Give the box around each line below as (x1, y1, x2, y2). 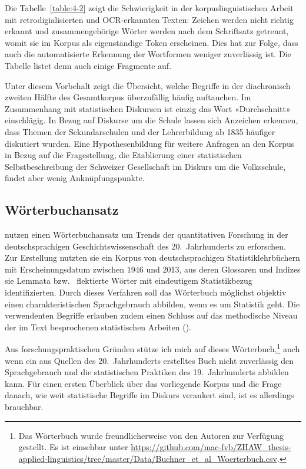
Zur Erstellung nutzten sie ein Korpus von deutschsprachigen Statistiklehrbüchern (5, 251, 300, 264)
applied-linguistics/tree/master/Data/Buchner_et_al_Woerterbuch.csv (18, 452, 277, 464)
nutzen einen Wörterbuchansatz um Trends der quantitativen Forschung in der (5, 228, 288, 241)
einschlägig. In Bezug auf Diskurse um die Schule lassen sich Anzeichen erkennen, (5, 114, 298, 126)
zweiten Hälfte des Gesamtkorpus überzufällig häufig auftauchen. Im (5, 91, 251, 103)
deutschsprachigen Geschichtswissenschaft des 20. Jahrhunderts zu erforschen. (5, 240, 287, 252)
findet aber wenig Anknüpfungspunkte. (5, 172, 145, 184)
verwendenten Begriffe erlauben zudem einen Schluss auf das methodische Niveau (5, 309, 298, 322)
